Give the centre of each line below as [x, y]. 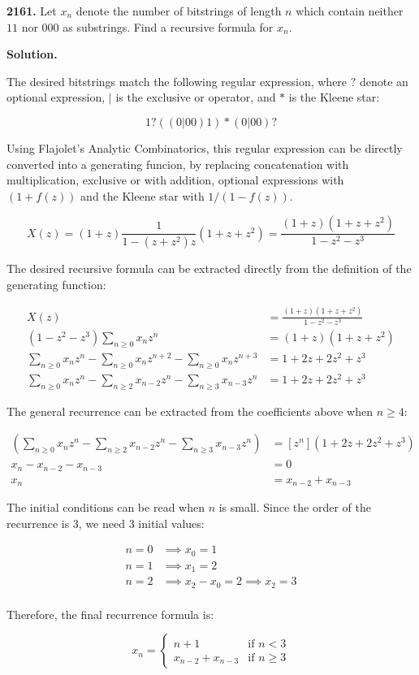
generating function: [56, 284]
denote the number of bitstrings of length [179, 11]
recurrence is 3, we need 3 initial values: [106, 523]
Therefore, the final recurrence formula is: [110, 614]
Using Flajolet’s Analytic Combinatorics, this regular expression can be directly [205, 147]
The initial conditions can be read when [106, 507]
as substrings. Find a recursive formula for [168, 26]
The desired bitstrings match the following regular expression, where [177, 81]
